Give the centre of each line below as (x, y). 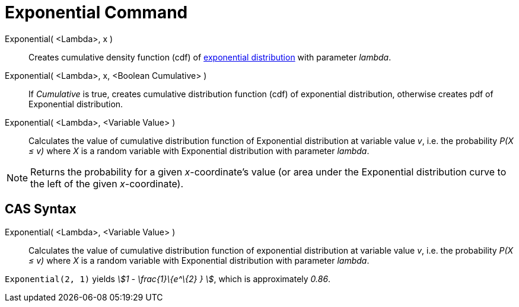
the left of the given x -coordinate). (107, 183)
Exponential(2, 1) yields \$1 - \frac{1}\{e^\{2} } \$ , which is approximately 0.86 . (168, 279)
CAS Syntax (41, 209)
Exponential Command (96, 12)
